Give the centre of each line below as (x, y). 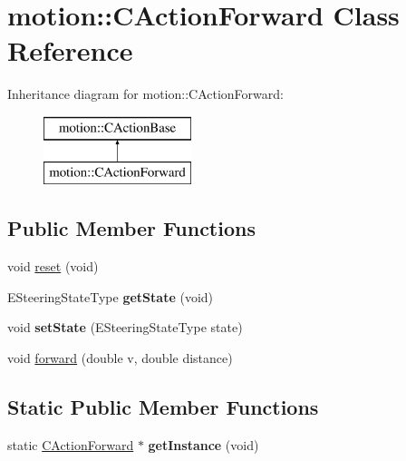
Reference (70, 50)
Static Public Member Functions (163, 407)
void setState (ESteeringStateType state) (125, 327)
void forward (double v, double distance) (120, 358)
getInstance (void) (203, 444)
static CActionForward (71, 444)
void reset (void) (53, 266)
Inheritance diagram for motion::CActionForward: (145, 94)
